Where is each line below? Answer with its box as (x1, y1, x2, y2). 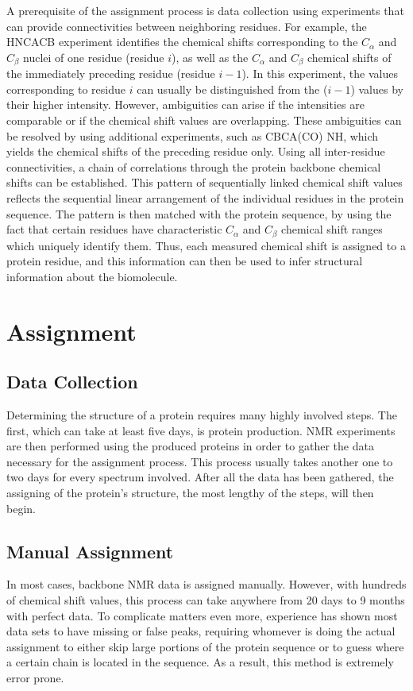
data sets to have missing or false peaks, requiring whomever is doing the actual (6, 623, 396, 639)
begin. (6, 500, 36, 516)
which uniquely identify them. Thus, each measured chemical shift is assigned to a (6, 237, 406, 253)
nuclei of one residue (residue (23, 48, 164, 65)
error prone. (6, 669, 64, 685)
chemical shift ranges (281, 221, 383, 237)
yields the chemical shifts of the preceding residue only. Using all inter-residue (6, 143, 385, 160)
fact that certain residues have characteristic (6, 221, 222, 237)
